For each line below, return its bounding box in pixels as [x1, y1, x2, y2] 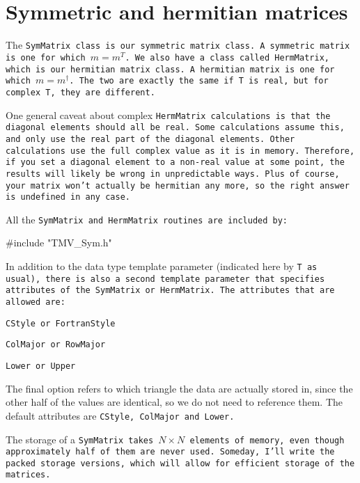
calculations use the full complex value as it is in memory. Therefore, [6, 145, 355, 156]
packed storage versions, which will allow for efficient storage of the [6, 458, 355, 468]
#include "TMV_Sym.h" [6, 235, 112, 250]
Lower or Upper [6, 361, 76, 371]
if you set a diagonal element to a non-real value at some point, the [6, 157, 345, 168]
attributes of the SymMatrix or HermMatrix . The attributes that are [6, 285, 335, 296]
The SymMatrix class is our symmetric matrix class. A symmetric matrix [6, 38, 350, 52]
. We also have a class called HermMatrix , [125, 52, 329, 63]
